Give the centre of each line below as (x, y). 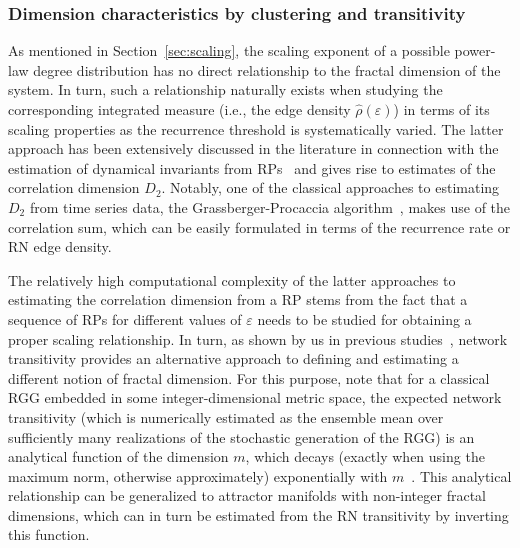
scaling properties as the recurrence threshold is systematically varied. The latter (256, 128)
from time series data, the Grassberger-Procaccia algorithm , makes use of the (270, 206)
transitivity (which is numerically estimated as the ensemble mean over (226, 416)
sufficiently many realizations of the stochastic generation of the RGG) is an (241, 436)
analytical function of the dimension (118, 456)
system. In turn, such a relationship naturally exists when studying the (225, 89)
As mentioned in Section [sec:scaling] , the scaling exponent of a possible (229, 50)
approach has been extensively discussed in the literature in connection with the (253, 148)
